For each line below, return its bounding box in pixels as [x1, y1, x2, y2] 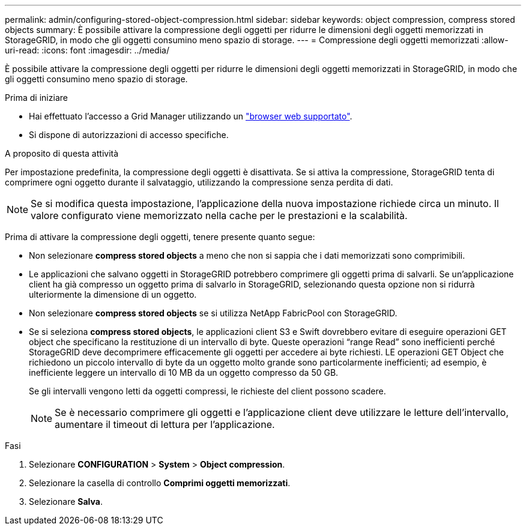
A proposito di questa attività [5, 148, 119, 158]
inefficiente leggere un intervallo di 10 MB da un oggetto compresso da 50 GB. [29, 367, 339, 378]
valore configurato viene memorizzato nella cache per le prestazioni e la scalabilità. [31, 209, 408, 221]
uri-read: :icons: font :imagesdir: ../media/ [5, 45, 169, 55]
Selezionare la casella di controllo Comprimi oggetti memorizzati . [29, 478, 291, 488]
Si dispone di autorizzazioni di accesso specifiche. [29, 130, 229, 140]
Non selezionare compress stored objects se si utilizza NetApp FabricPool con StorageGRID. [29, 308, 398, 318]
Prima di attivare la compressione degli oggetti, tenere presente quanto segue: [5, 232, 315, 242]
